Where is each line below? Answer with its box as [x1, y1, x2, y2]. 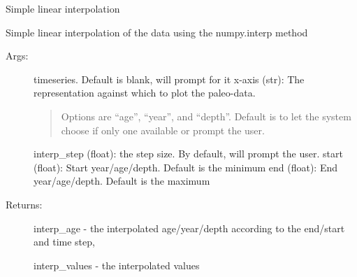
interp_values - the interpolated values [34, 257, 200, 272]
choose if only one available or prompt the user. [61, 122, 265, 137]
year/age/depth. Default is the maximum [34, 173, 210, 188]
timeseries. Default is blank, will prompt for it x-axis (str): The [34, 71, 305, 86]
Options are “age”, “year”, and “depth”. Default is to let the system [61, 108, 351, 123]
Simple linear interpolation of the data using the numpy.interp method [6, 24, 308, 39]
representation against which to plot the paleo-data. [34, 85, 256, 100]
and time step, [34, 234, 95, 249]
